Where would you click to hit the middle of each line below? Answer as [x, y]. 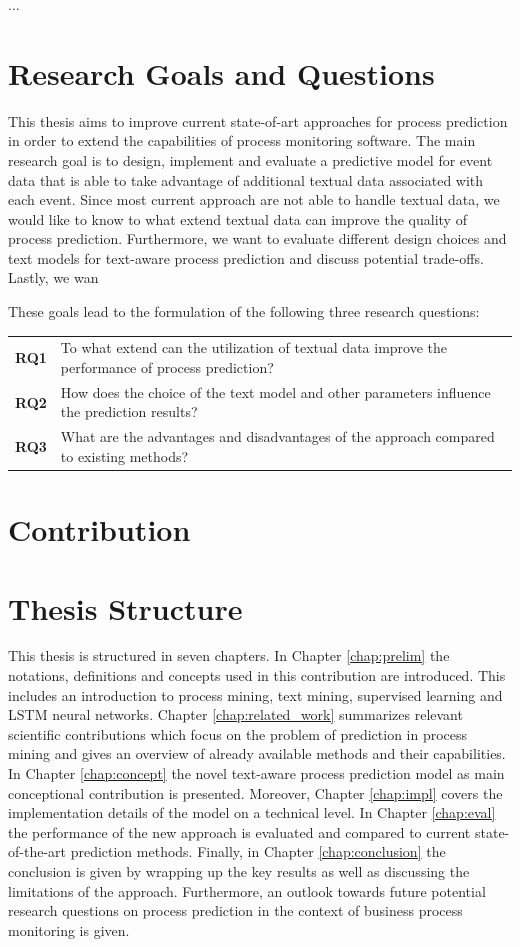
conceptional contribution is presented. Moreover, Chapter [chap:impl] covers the [255, 792]
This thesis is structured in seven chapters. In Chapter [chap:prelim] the [229, 655]
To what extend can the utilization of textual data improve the [253, 347]
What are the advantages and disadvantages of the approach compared [277, 436]
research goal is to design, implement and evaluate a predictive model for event [250, 159]
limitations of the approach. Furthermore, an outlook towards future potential [247, 890]
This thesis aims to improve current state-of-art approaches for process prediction [258, 120]
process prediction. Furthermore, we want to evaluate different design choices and [257, 238]
